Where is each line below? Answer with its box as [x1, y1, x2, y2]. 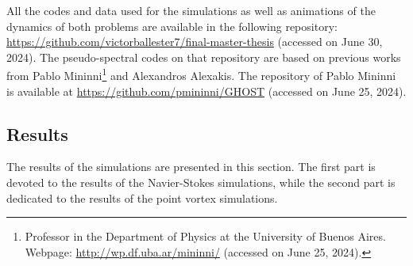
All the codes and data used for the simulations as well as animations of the [6, 2, 376, 18]
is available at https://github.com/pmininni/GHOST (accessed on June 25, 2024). [6, 82, 407, 99]
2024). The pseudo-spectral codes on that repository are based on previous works [6, 48, 401, 65]
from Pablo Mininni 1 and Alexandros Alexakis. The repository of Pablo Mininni [6, 65, 396, 84]
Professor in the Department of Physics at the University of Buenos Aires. [25, 228, 386, 245]
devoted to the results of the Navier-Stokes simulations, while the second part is [6, 174, 396, 191]
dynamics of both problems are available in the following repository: [6, 17, 338, 34]
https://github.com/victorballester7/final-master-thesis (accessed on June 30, [6, 33, 383, 50]
